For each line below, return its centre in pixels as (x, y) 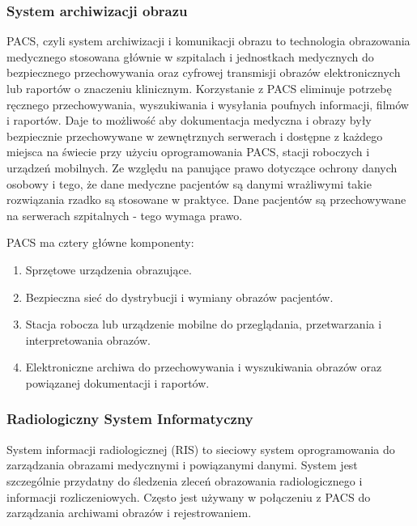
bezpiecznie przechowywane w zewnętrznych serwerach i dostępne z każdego (195, 136)
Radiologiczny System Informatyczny (130, 419)
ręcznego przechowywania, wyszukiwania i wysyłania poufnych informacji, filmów (208, 104)
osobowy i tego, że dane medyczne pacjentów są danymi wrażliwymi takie (189, 183)
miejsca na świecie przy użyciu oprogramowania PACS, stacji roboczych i (188, 152)
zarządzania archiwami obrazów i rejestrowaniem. (129, 513)
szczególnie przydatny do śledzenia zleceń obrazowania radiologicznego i (185, 480)
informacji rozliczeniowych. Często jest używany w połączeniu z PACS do (189, 496)
